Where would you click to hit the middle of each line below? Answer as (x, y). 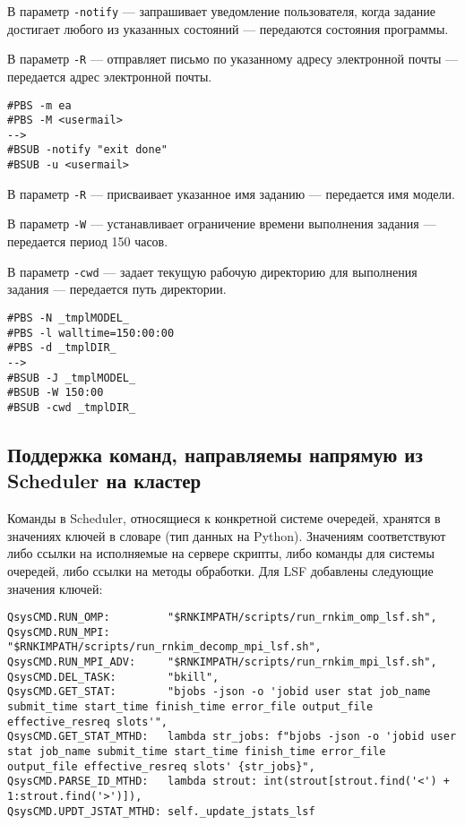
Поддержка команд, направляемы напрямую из (215, 454)
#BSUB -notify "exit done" (87, 150)
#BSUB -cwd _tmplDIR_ (72, 407)
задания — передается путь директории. (117, 289)
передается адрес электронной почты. (110, 76)
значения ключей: (55, 588)
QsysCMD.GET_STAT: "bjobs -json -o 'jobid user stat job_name (219, 692)
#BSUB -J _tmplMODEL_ (72, 378)
